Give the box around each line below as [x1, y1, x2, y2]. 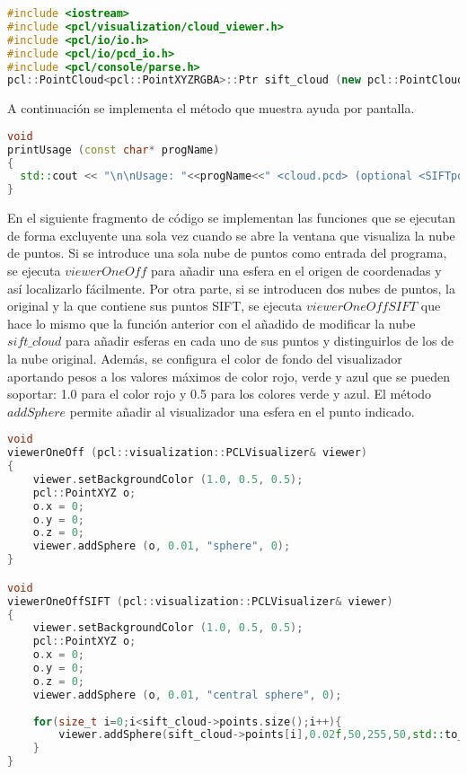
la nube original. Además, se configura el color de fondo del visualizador [7, 348, 402, 367]
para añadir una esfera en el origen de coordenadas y [151, 261, 442, 279]
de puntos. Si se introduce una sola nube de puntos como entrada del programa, [7, 243, 447, 262]
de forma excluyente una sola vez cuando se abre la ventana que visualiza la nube [7, 225, 455, 244]
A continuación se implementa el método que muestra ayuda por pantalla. [7, 99, 415, 118]
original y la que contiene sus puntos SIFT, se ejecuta [7, 296, 303, 315]
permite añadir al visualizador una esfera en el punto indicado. [69, 401, 415, 420]
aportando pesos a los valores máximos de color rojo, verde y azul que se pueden [7, 366, 450, 385]
